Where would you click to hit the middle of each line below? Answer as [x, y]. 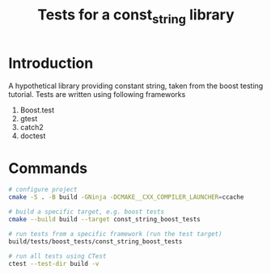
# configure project [43, 190]
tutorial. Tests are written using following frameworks [97, 94]
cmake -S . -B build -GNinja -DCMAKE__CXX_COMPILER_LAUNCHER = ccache [126, 197]
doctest [33, 136]
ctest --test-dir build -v [54, 263]
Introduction [51, 63]
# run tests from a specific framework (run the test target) [115, 234]
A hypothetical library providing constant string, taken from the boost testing [136, 86]
